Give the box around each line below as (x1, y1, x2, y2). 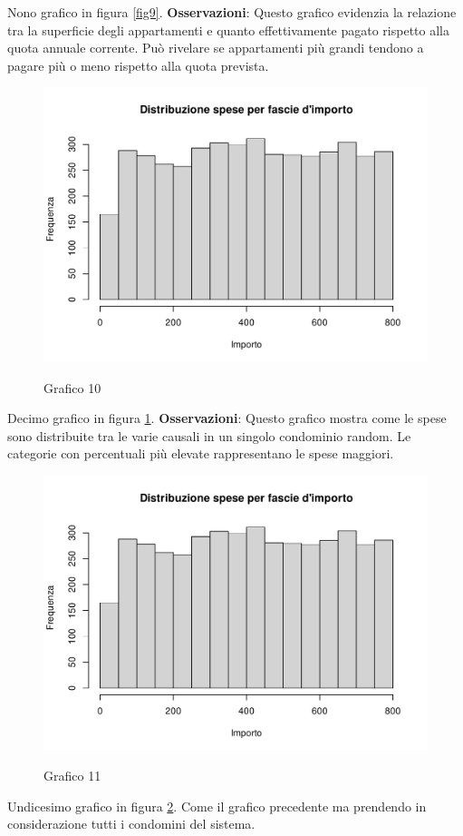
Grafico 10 (43, 378, 101, 397)
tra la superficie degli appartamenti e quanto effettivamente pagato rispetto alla (7, 20, 449, 39)
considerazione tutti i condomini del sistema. (7, 814, 256, 833)
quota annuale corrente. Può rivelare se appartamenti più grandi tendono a (7, 38, 424, 57)
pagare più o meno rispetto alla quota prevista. (7, 55, 269, 74)
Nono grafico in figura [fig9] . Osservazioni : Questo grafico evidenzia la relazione (7, 3, 457, 21)
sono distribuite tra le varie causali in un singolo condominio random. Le (7, 426, 411, 445)
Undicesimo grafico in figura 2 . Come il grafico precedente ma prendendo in (7, 796, 427, 815)
